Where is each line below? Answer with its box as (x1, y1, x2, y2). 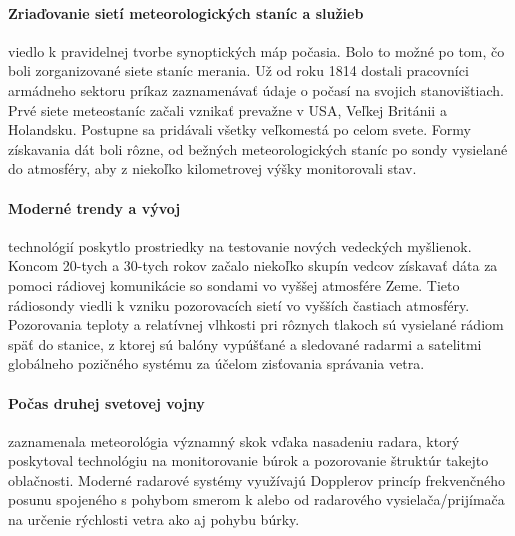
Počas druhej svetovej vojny (8, 392, 205, 413)
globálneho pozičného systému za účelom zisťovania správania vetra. (8, 353, 425, 374)
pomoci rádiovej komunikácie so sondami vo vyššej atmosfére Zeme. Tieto (8, 274, 460, 295)
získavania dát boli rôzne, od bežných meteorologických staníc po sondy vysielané (8, 138, 508, 159)
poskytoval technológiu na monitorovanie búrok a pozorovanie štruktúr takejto (8, 450, 489, 471)
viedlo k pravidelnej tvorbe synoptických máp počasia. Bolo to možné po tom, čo (8, 40, 505, 61)
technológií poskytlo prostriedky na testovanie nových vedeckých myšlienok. (8, 235, 472, 256)
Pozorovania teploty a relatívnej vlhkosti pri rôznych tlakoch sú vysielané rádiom (8, 314, 504, 335)
